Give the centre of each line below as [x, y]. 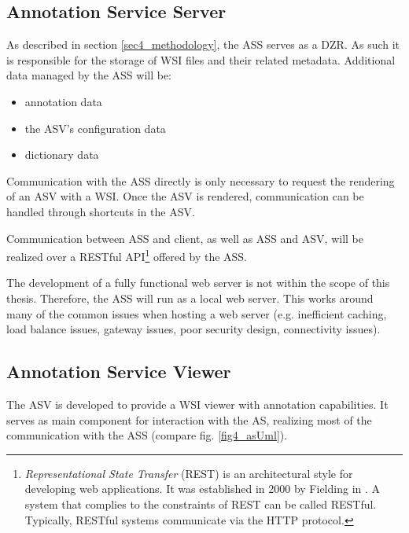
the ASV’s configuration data [95, 128]
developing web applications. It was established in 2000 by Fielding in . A [203, 489]
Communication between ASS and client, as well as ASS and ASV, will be [185, 238]
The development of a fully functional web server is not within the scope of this [198, 283]
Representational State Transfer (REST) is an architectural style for [189, 473]
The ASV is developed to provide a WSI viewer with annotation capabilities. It [197, 404]
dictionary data [62, 154]
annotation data [63, 101]
